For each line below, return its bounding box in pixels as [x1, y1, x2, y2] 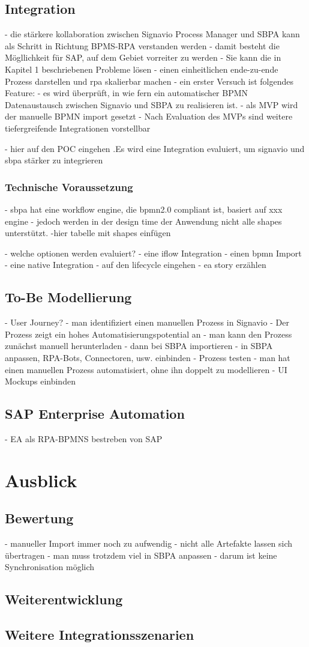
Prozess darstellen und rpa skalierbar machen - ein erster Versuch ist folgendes [5, 74, 293, 87]
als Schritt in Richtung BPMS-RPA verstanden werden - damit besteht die [5, 39, 280, 52]
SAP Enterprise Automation [5, 404, 185, 423]
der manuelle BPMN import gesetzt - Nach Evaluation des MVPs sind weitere [5, 110, 293, 123]
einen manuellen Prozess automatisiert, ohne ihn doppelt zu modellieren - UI [5, 363, 287, 375]
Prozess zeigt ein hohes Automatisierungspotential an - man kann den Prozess [5, 327, 292, 340]
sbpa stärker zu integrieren [5, 154, 103, 166]
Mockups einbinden [5, 375, 76, 387]
